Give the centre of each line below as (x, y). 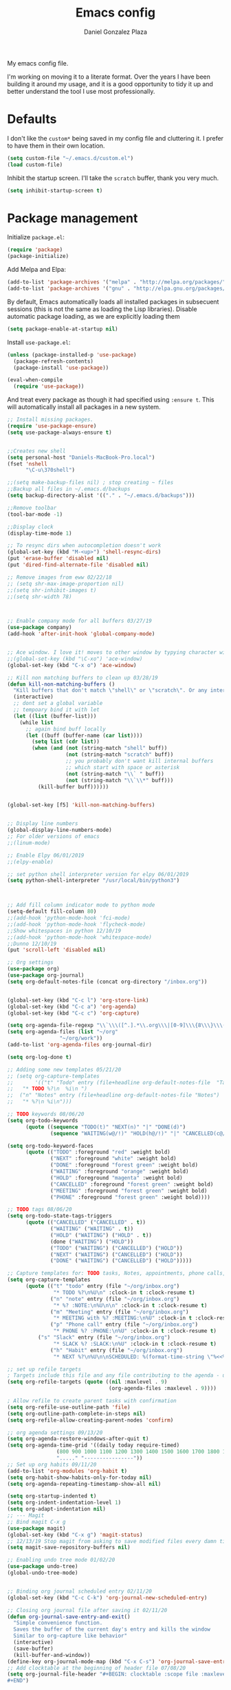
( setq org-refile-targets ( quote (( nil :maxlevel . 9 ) (87, 1382)
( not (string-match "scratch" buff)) (120, 755)
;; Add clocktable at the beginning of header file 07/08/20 (97, 1668)
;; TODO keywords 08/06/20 (46, 1114)
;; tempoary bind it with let (56, 710)
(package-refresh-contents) (54, 361)
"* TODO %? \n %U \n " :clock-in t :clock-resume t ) (124, 1292)
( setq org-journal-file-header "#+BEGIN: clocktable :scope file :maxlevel (118, 1674)
